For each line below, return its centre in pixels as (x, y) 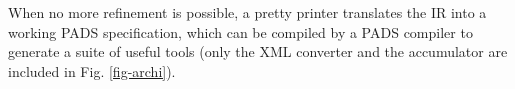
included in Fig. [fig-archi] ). (92, 70)
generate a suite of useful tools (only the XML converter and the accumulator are (258, 51)
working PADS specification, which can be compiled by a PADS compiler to (240, 31)
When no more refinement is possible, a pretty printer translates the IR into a (247, 12)
